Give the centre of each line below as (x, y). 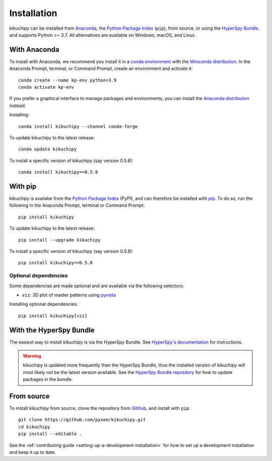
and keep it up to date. (33, 452)
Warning (32, 356)
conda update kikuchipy (48, 149)
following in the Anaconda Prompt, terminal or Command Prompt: (77, 205)
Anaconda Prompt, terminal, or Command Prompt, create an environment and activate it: (101, 68)
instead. (18, 105)
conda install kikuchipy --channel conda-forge (78, 126)
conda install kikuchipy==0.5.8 (58, 172)
